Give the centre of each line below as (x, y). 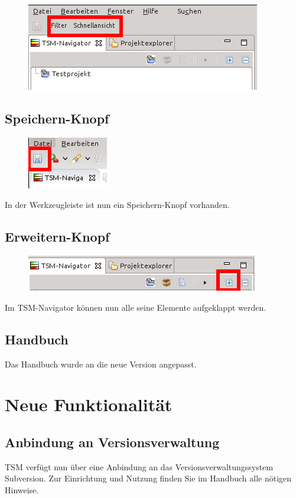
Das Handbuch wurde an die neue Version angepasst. (101, 364)
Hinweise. (22, 489)
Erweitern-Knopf (57, 237)
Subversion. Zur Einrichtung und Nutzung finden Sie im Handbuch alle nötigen (148, 478)
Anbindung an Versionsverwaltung (112, 442)
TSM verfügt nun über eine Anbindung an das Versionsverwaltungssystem (139, 466)
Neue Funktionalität (89, 404)
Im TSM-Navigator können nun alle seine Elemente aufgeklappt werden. (136, 307)
